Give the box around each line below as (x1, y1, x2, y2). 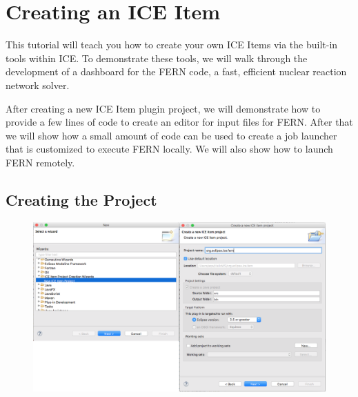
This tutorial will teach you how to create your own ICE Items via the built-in (6, 37, 338, 52)
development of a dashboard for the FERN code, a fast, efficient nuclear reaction (6, 64, 347, 79)
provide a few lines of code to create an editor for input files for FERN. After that (6, 115, 353, 129)
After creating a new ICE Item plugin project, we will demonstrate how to (6, 101, 321, 115)
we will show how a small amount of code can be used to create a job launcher (6, 128, 337, 142)
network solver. (6, 77, 70, 92)
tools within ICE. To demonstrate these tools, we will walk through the (6, 50, 308, 65)
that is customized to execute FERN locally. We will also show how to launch (6, 142, 333, 156)
